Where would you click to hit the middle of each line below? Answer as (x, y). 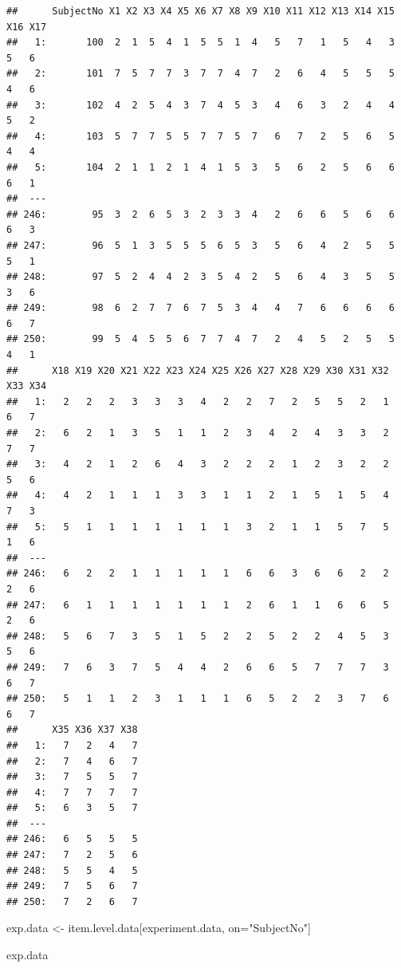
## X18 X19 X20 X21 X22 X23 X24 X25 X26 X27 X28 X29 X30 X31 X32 (198, 370)
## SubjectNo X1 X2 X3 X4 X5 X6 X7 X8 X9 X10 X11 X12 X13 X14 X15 (200, 11)
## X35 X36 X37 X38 (72, 730)
